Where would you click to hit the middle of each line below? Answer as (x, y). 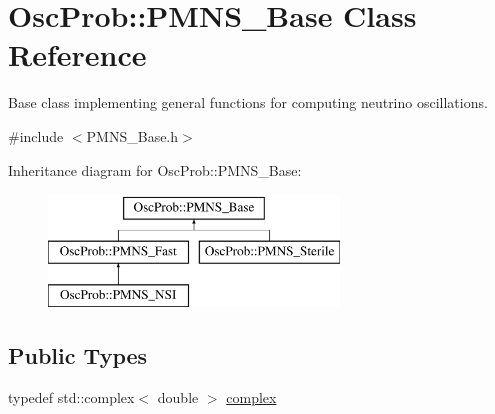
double (178, 397)
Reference (77, 54)
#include (36, 135)
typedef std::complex (71, 397)
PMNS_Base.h (132, 135)
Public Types (78, 355)
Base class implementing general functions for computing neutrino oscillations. (248, 102)
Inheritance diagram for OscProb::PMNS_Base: (155, 169)
